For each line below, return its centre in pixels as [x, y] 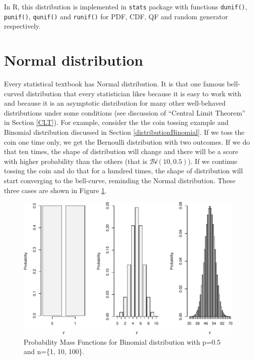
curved [14, 93]
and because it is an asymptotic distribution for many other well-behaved [115, 103]
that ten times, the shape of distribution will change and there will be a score [121, 151]
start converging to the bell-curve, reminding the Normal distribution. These [120, 180]
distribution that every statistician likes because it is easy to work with [134, 93]
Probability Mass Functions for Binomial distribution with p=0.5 [122, 341]
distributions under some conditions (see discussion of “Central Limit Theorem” [125, 112]
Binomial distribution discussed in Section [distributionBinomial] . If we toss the [124, 132]
